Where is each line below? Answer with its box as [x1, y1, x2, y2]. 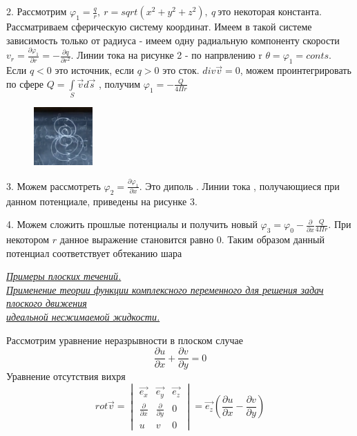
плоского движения [6, 296, 87, 310]
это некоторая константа [218, 8, 320, 17]
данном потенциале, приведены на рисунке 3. [6, 193, 197, 208]
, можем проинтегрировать [240, 63, 351, 77]
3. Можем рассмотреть [6, 178, 101, 193]
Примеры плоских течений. [6, 269, 122, 283]
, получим [98, 76, 141, 91]
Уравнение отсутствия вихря [6, 369, 126, 383]
